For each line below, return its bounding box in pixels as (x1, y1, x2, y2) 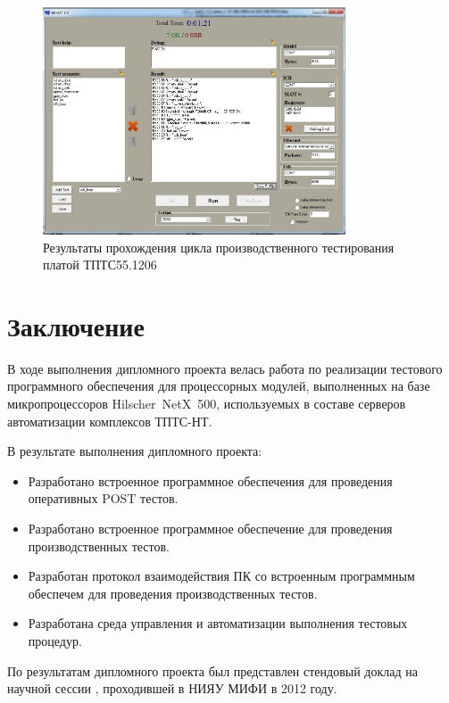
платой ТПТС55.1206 (43, 255, 157, 274)
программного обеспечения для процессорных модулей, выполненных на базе (7, 376, 430, 395)
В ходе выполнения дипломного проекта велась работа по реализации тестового (7, 359, 443, 377)
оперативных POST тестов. (28, 489, 179, 508)
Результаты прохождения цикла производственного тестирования (43, 237, 395, 256)
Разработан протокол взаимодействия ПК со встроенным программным (28, 567, 415, 585)
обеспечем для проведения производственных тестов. (28, 583, 318, 602)
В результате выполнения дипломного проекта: (7, 442, 262, 460)
